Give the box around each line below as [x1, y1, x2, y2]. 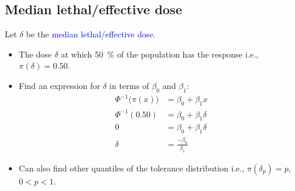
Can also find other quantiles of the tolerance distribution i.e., [18, 161, 245, 174]
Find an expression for [18, 79, 100, 91]
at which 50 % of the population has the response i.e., [61, 47, 259, 60]
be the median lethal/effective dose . [26, 28, 156, 40]
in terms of [109, 79, 149, 91]
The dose [18, 47, 52, 60]
